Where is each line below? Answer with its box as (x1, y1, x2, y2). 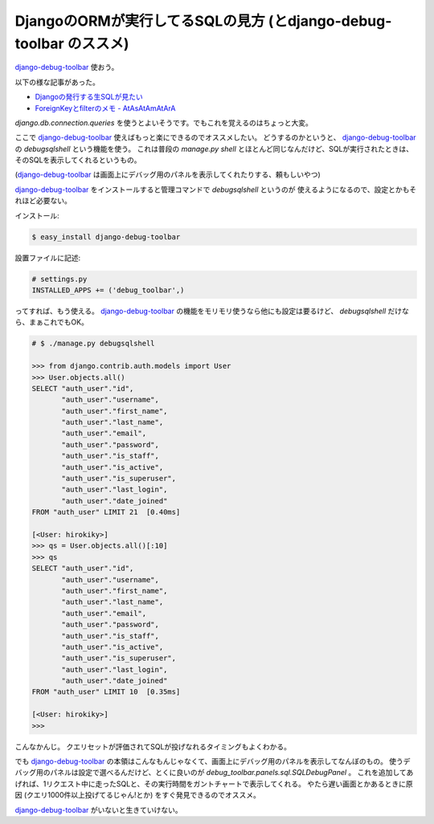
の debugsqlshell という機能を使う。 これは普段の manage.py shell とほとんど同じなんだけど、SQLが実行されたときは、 (14, 144, 414, 153)
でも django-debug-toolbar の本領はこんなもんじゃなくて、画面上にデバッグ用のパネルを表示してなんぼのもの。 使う (14, 757, 403, 766)
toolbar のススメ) (14, 35, 129, 52)
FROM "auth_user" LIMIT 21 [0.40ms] (31, 508, 181, 517)
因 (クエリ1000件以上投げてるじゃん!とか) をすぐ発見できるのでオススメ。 (14, 790, 261, 800)
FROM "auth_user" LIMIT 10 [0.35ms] (31, 687, 181, 696)
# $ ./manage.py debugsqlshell (31, 339, 156, 349)
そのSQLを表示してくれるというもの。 (14, 155, 141, 165)
